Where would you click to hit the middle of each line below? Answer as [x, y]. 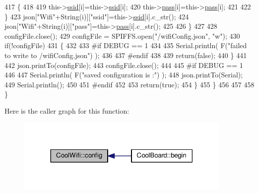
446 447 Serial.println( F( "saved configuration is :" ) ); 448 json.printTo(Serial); [124, 75]
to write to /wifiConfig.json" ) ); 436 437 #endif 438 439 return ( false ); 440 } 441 [126, 55]
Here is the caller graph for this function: [67, 110]
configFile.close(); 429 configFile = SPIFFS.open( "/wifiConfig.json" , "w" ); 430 [122, 35]
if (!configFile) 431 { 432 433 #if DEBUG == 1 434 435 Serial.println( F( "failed [126, 45]
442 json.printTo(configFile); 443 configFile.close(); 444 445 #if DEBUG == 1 [124, 65]
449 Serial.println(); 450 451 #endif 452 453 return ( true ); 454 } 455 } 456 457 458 [129, 84]
